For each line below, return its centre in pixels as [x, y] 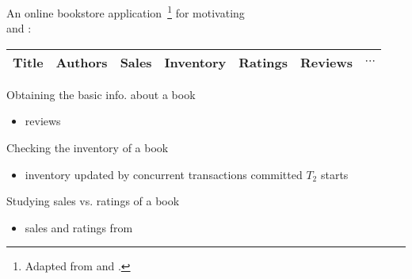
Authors [82, 62]
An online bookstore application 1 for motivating [126, 11]
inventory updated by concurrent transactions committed [164, 174]
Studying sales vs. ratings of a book [93, 201]
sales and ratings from [79, 227]
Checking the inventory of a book [88, 148]
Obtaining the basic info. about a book [101, 94]
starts [334, 174]
